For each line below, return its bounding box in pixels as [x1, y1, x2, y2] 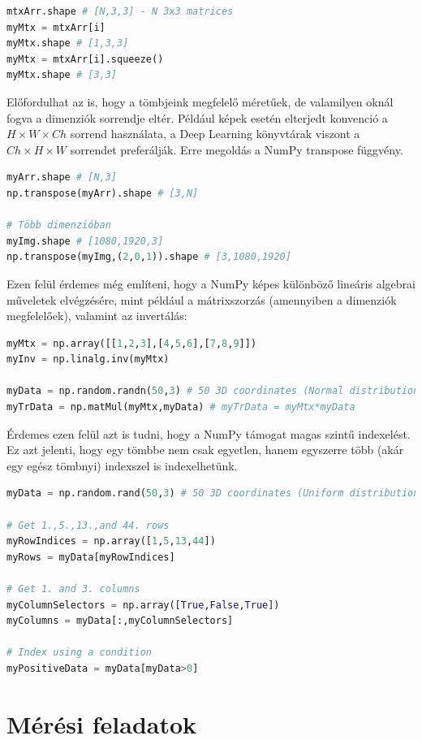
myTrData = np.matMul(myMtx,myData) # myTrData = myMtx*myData [6, 401, 355, 413]
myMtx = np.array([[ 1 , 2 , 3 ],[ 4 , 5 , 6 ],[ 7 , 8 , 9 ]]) [6, 337, 257, 349]
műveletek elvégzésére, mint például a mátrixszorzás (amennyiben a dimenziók [6, 291, 397, 308]
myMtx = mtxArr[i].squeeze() [6, 53, 164, 65]
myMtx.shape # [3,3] [6, 69, 118, 81]
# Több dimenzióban [6, 219, 111, 232]
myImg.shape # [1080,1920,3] [6, 235, 164, 247]
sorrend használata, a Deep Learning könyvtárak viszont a [70, 125, 360, 142]
